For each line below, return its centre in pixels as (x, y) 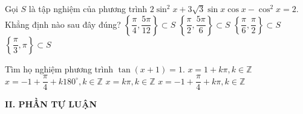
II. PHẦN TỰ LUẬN (51, 104)
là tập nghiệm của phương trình (88, 8)
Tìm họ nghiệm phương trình (59, 68)
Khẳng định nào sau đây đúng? (63, 24)
